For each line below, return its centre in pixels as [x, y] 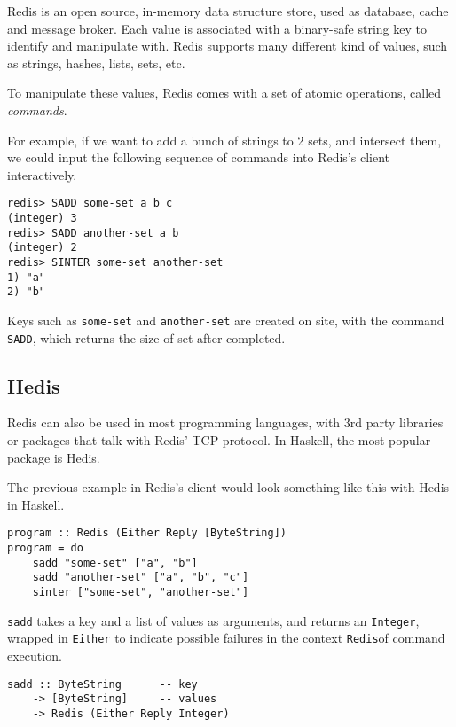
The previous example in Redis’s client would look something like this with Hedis [228, 487]
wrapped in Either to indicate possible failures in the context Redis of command [226, 638]
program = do [45, 548]
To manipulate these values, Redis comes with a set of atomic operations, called [224, 93]
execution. [35, 656]
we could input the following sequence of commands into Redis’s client [198, 157]
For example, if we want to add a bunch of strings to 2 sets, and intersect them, [224, 140]
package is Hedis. [54, 457]
